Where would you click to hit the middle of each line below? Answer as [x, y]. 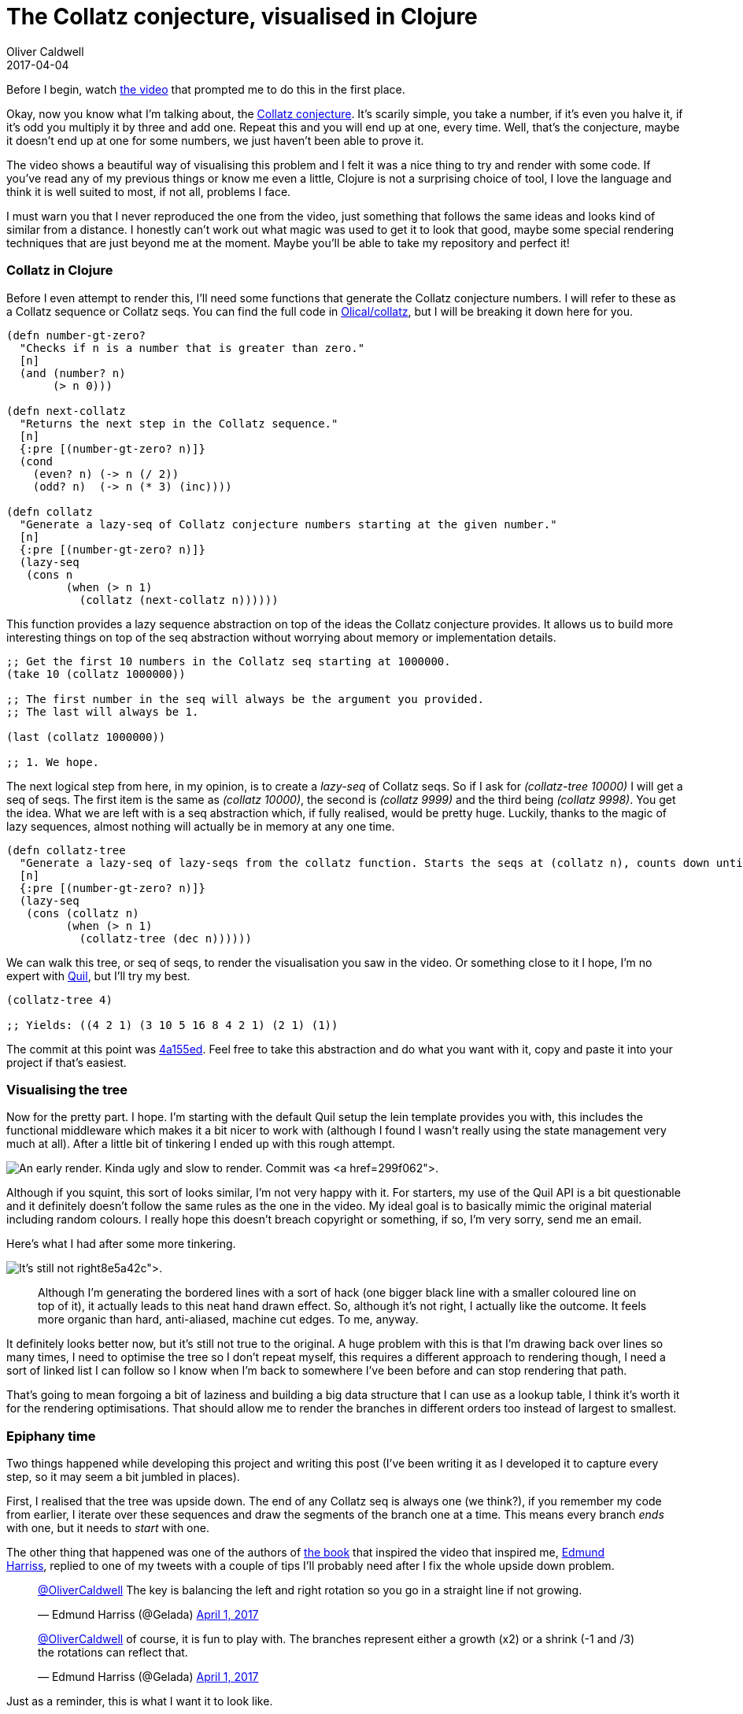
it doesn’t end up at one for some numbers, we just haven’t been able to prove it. [215, 140]
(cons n [50, 574]
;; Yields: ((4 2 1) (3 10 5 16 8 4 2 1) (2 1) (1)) [172, 1025]
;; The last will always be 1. [103, 711]
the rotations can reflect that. [113, 1652]
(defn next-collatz [66, 411]
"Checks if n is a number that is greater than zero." [192, 348]
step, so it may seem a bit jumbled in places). [123, 1477]
